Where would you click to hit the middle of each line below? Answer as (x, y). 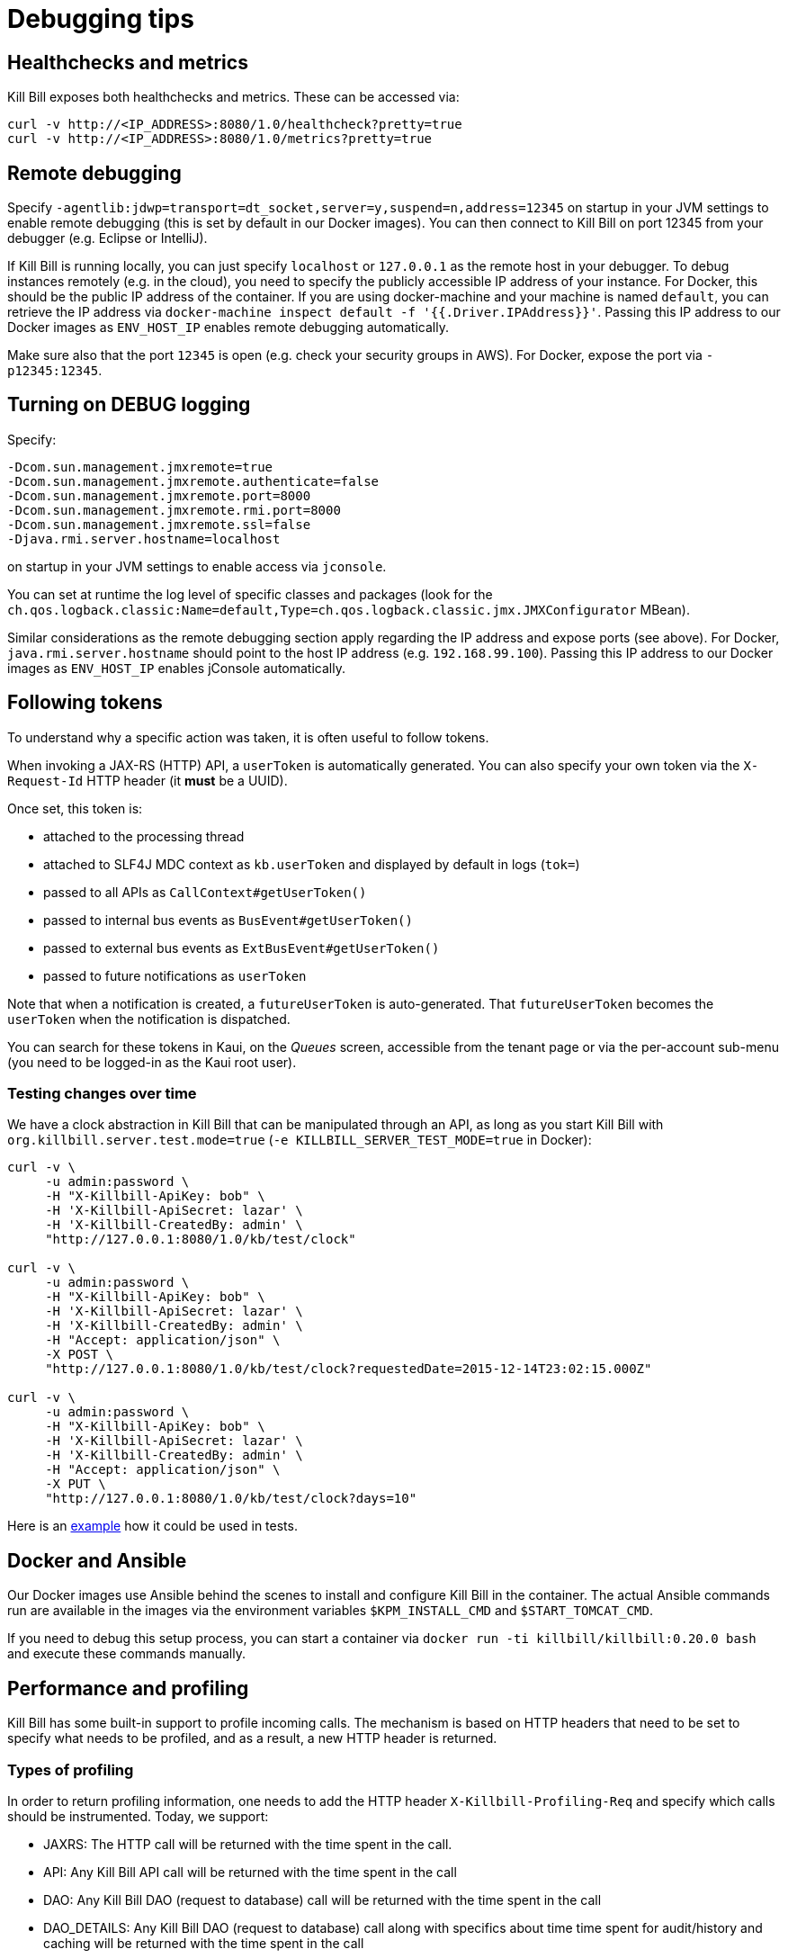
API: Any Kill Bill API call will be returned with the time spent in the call (250, 1872)
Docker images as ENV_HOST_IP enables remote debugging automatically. (228, 328)
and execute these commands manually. (126, 1654)
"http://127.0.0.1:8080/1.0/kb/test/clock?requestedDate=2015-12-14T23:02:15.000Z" (349, 1369)
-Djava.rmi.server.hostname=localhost (144, 539)
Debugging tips (101, 19)
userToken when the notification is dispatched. (149, 1019)
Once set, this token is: (75, 808)
